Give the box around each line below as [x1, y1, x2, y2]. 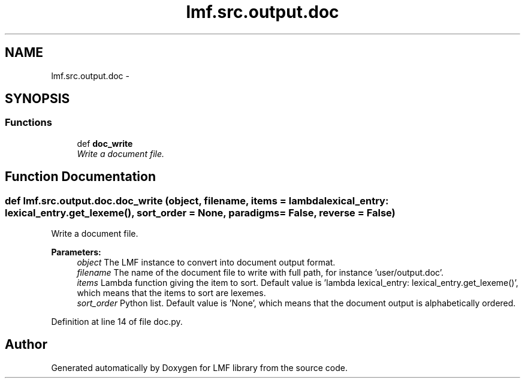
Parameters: [51, 247, 101, 258]
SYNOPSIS [5, 91, 70, 107]
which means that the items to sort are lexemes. [77, 288, 266, 298]
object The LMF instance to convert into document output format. [77, 257, 336, 268]
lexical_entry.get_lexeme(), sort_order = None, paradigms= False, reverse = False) [5, 206, 396, 219]
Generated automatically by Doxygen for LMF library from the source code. [51, 362, 348, 373]
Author [5, 337, 47, 352]
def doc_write [77, 138, 133, 149]
